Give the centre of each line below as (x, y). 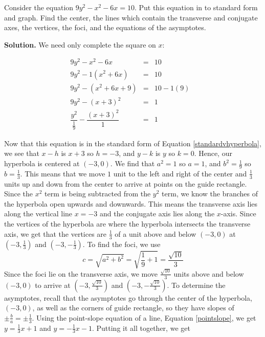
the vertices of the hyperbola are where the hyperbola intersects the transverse (127, 224)
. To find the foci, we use (122, 244)
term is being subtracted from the (98, 194)
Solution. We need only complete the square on (80, 44)
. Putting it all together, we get (141, 328)
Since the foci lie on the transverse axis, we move (81, 273)
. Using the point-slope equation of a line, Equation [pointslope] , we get (144, 317)
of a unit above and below (156, 233)
